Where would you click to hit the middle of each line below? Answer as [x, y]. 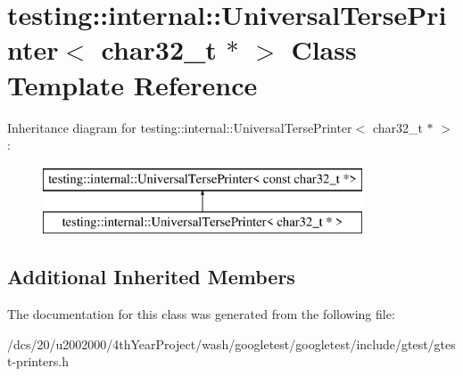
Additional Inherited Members [151, 277]
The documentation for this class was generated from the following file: [201, 314]
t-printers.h [38, 361]
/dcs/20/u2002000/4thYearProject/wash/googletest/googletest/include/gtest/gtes [231, 343]
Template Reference [132, 84]
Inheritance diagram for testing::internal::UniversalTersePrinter [180, 127]
